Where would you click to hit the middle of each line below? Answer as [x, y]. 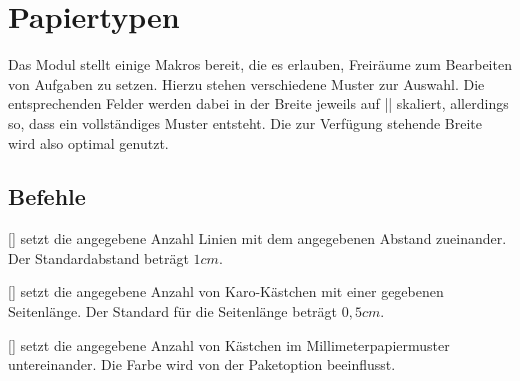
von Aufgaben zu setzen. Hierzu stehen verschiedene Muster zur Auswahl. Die [246, 83]
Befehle [47, 196]
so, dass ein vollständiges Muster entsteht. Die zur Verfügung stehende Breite [245, 122]
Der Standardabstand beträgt [98, 257]
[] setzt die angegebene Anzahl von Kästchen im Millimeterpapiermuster [229, 344]
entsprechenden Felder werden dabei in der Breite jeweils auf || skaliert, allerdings [258, 103]
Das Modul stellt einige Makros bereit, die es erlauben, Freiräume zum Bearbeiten [260, 64]
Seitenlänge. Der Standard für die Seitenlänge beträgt [173, 311]
